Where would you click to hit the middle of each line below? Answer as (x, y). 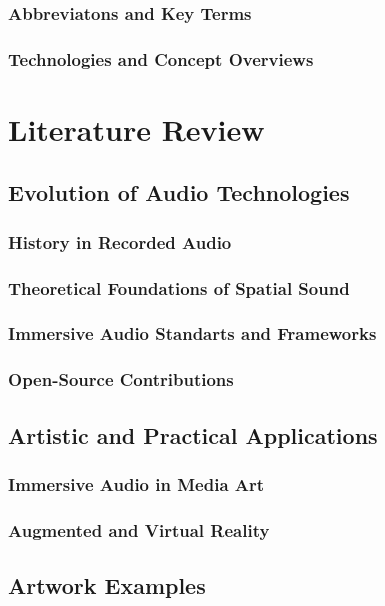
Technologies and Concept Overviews (161, 58)
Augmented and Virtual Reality (139, 529)
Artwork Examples (107, 585)
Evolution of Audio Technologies (179, 192)
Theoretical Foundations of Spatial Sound (179, 287)
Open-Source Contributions (121, 379)
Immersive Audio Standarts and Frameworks (192, 333)
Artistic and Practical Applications (193, 434)
